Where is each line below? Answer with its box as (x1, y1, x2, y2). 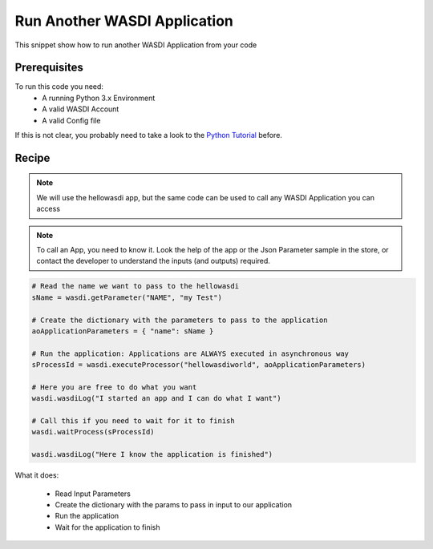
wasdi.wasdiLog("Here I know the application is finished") (31, 450, 273, 459)
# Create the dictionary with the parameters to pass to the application (31, 315, 328, 325)
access (36, 204, 60, 214)
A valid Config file (42, 115, 101, 125)
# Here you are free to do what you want (31, 382, 197, 392)
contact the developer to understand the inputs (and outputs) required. (36, 256, 270, 266)
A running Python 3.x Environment (42, 93, 156, 103)
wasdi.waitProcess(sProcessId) (31, 427, 156, 437)
